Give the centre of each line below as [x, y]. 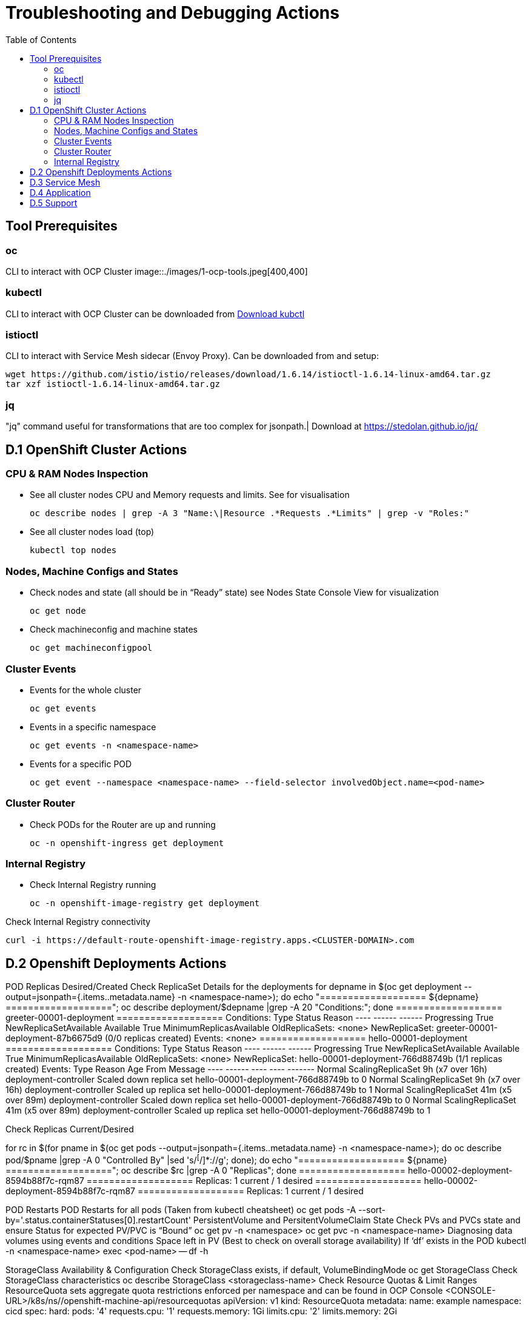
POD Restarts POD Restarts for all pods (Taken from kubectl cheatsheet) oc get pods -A [181, 1209]
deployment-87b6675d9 [54, 1038]
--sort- [372, 1209]
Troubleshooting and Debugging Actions [172, 13]
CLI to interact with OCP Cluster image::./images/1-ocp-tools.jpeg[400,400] [157, 271]
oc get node [58, 611]
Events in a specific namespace [93, 727]
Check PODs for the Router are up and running [123, 824]
